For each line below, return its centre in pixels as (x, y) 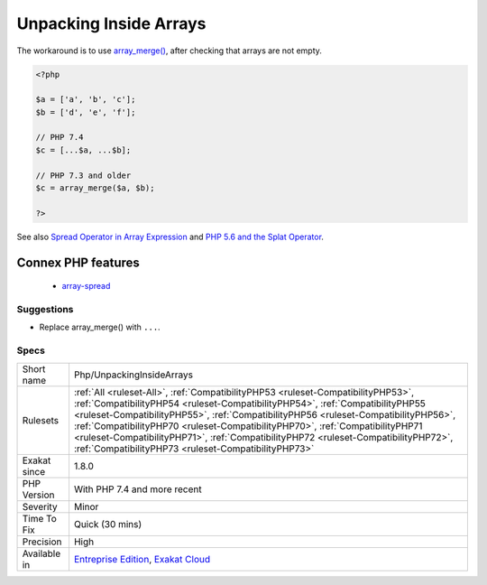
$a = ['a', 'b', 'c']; (86, 100)
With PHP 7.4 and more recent (138, 489)
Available (41, 553)
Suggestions (45, 309)
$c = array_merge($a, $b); (95, 188)
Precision (42, 542)
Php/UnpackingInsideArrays (133, 375)
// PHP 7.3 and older (83, 175)
